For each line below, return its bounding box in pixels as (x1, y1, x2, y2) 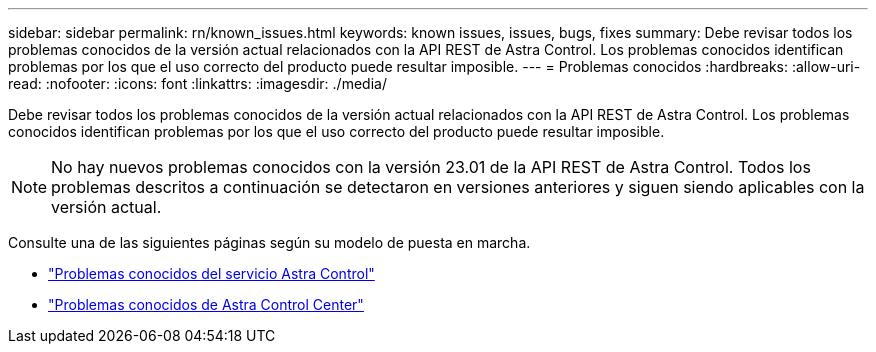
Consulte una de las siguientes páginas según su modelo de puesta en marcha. (8, 234, 531, 251)
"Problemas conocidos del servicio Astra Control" (48, 265, 375, 282)
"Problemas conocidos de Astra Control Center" (48, 296, 364, 313)
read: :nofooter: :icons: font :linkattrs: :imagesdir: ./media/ (8, 75, 387, 92)
